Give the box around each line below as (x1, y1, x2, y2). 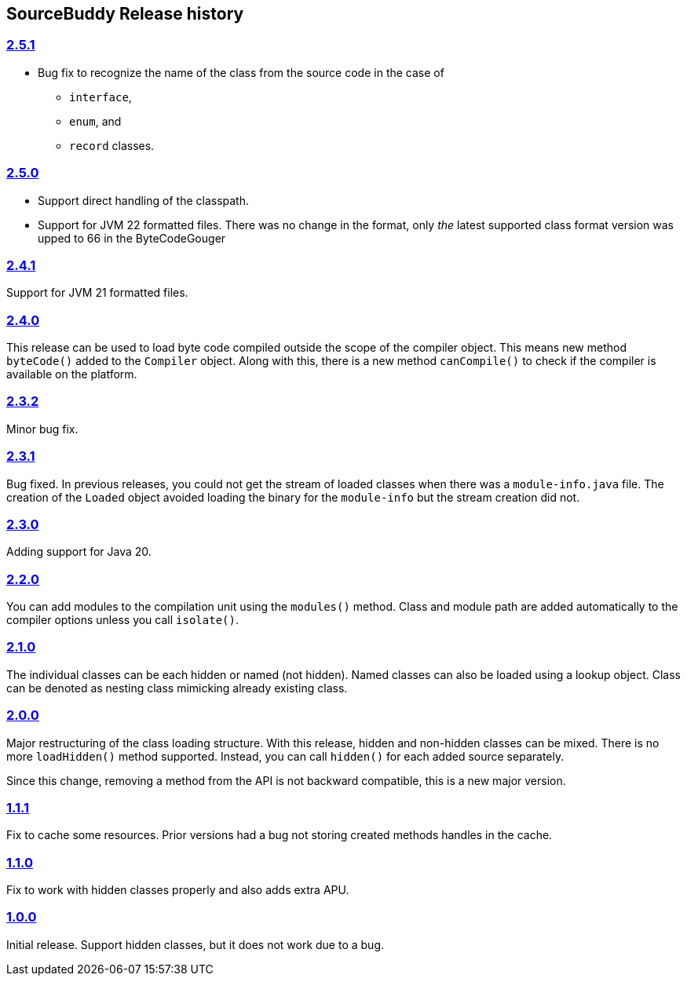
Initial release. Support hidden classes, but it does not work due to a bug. (6, 937, 385, 951)
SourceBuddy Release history (6, 4, 244, 24)
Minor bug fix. (6, 422, 79, 436)
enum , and (69, 114, 122, 128)
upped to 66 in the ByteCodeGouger (38, 231, 226, 245)
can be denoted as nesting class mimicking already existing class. (6, 681, 348, 695)
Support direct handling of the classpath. (38, 193, 250, 207)
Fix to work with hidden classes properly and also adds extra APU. (6, 883, 349, 897)
